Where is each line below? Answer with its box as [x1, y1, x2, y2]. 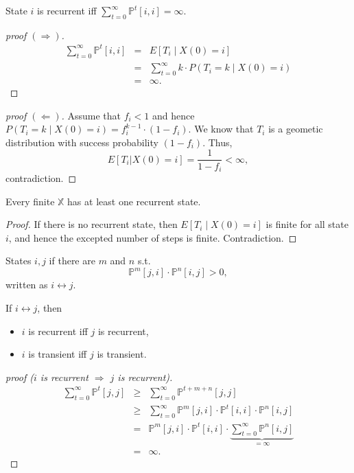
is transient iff [28, 347, 87, 361]
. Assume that [61, 108, 121, 122]
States [5, 253, 32, 268]
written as [5, 277, 48, 292]
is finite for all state [265, 217, 349, 231]
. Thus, [202, 135, 233, 149]
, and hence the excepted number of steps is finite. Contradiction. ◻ [8, 230, 297, 244]
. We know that [188, 122, 254, 136]
